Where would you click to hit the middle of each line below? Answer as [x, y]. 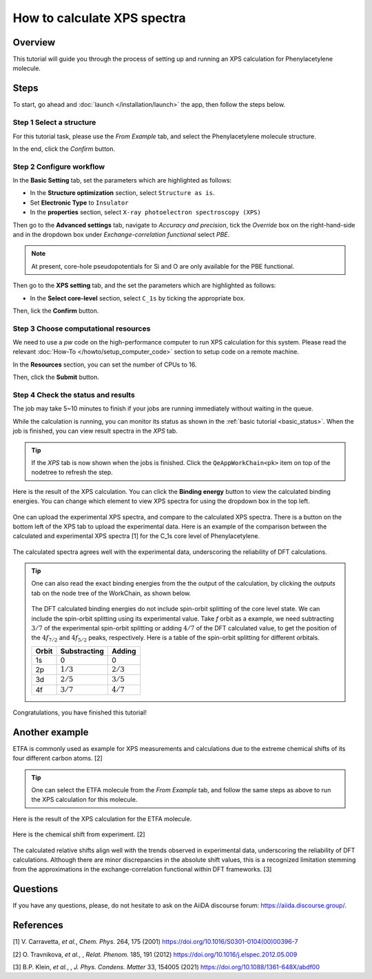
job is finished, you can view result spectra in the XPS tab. [95, 431]
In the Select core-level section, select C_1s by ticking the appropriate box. [138, 298]
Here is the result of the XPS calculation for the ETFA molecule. [102, 818]
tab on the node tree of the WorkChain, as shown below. [111, 593]
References [38, 926]
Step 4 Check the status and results [74, 395]
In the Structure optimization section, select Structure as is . [122, 193]
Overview [34, 42]
